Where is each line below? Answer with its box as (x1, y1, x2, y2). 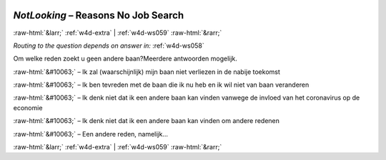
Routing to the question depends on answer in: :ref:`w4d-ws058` (13, 41, 204, 50)
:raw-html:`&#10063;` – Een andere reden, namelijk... (13, 129, 168, 138)
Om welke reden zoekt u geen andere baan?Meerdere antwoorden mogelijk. (13, 54, 237, 63)
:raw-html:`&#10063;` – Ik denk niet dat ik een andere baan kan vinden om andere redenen (13, 117, 280, 125)
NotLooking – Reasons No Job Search (13, 9, 184, 21)
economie (13, 103, 43, 112)
